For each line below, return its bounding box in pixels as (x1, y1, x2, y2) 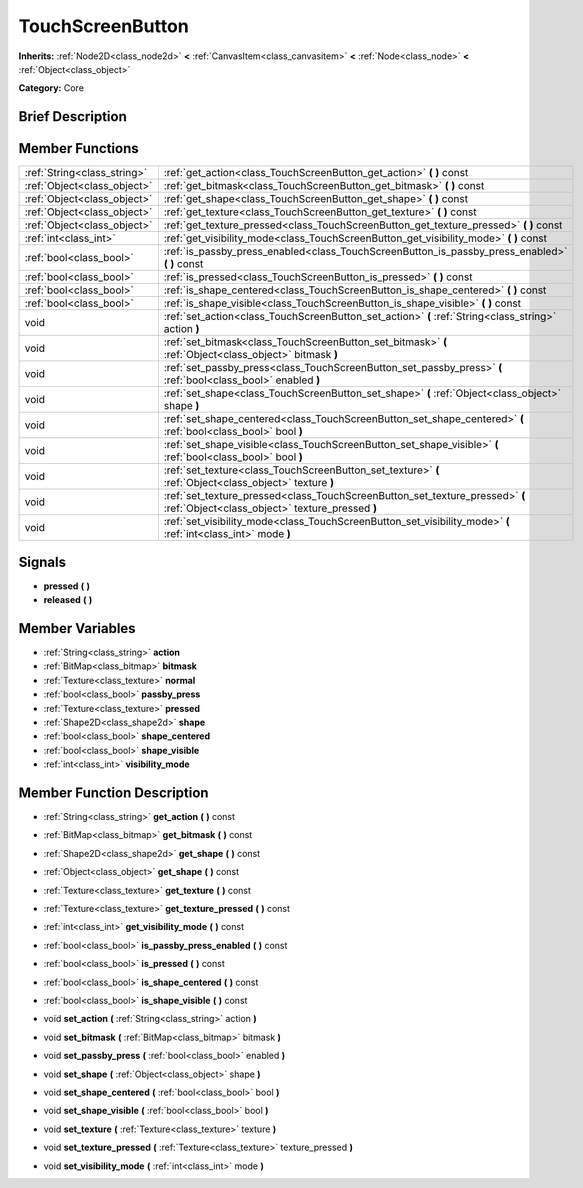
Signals (18, 553, 67, 570)
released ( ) (43, 594, 93, 606)
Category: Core (18, 82, 85, 94)
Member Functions (18, 140, 139, 157)
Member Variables (18, 620, 136, 637)
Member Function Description (18, 785, 209, 801)
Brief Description (18, 108, 127, 125)
